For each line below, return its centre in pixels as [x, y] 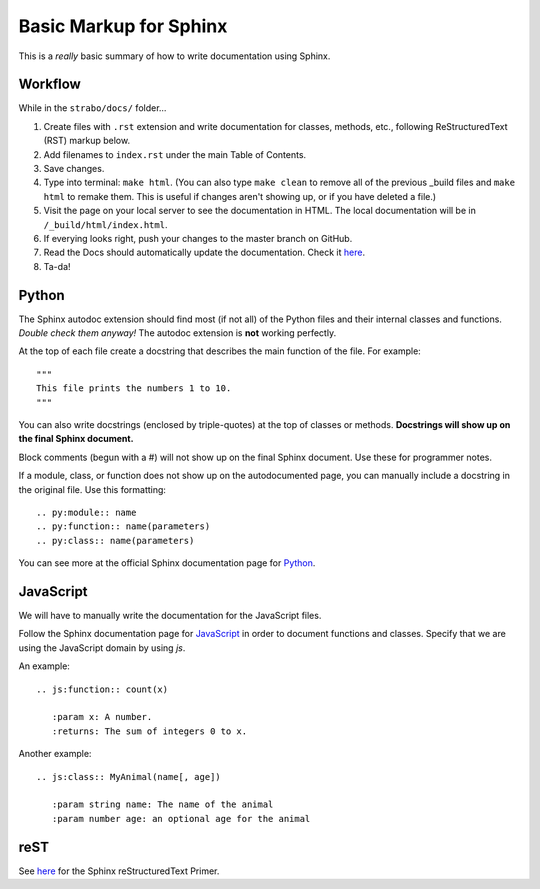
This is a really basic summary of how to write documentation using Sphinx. [174, 56]
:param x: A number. [102, 717]
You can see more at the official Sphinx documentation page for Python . [167, 563]
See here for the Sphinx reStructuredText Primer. [119, 871]
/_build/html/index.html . [105, 224]
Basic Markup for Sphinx [123, 26]
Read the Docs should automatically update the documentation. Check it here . [204, 252]
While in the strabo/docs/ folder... [92, 108]
